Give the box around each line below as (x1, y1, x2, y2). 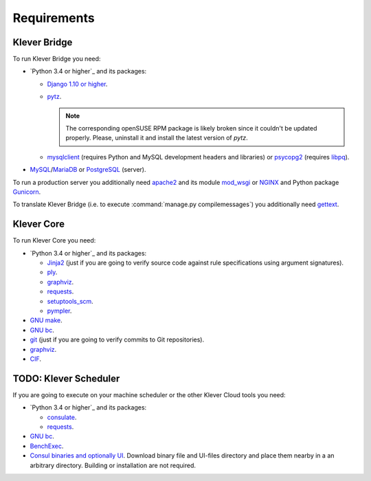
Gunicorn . (12, 188, 41, 196)
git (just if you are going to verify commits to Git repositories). (30, 335, 205, 344)
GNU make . (30, 316, 63, 324)
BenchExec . (30, 442, 64, 450)
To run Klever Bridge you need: (12, 55, 101, 63)
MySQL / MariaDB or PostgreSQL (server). (30, 166, 146, 174)
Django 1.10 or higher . (47, 80, 108, 88)
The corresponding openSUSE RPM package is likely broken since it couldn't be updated (65, 124, 317, 133)
